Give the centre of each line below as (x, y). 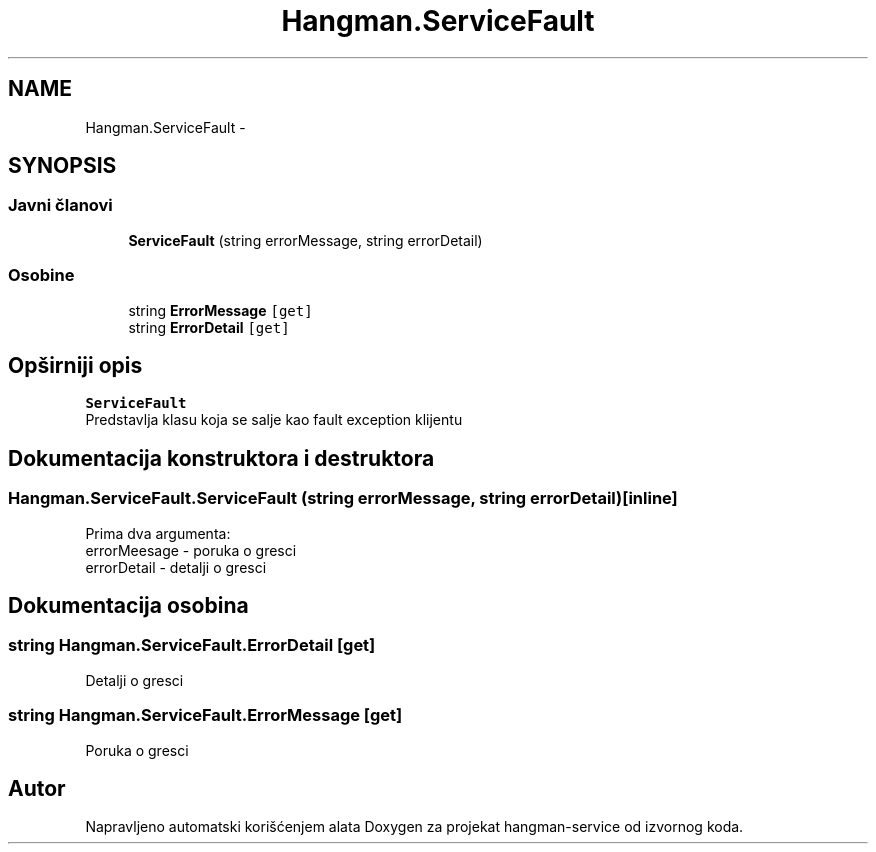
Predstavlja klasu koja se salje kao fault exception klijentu (274, 420)
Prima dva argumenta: (158, 533)
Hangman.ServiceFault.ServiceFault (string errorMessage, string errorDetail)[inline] (343, 498)
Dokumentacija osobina (128, 606)
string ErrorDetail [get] (209, 327)
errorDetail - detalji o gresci (176, 567)
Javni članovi (60, 205)
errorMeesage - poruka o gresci (191, 550)
